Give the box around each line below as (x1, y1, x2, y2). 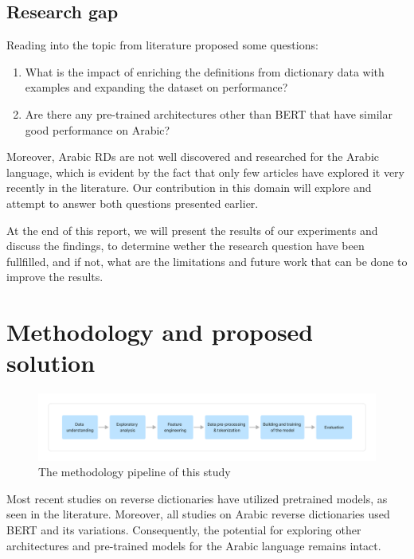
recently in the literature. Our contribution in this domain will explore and (6, 179, 372, 196)
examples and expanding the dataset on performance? (25, 79, 288, 96)
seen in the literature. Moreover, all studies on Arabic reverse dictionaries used (6, 506, 390, 522)
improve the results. (6, 268, 103, 285)
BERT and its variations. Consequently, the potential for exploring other (6, 522, 361, 538)
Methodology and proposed (6, 315, 314, 348)
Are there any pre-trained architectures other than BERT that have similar (25, 105, 393, 122)
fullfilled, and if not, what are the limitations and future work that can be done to (6, 252, 408, 269)
